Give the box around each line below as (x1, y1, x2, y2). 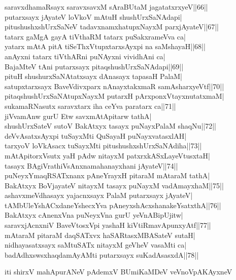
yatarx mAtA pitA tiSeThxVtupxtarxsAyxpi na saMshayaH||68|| (5, 41, 206, 52)
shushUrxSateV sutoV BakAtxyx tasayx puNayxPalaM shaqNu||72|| (5, 121, 216, 131)
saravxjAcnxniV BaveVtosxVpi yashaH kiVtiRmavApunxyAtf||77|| (5, 220, 211, 230)
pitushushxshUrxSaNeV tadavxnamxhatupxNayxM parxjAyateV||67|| (5, 21, 219, 32)
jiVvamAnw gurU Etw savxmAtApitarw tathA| (5, 110, 152, 121)
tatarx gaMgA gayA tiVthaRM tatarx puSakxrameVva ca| (5, 31, 186, 42)
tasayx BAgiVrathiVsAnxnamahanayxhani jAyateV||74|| (5, 160, 178, 171)
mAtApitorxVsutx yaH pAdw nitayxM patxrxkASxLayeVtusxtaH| (5, 150, 210, 161)
